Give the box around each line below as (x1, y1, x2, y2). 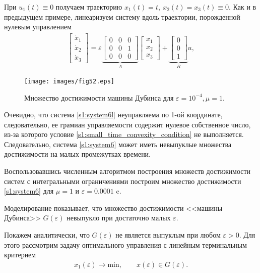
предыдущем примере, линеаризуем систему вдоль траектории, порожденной (4, 11, 240, 22)
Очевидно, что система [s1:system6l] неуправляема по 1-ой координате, (4, 109, 223, 120)
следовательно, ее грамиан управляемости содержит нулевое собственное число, (4, 119, 251, 129)
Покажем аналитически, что (4, 230, 90, 240)
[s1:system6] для (4, 186, 54, 196)
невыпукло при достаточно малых (67, 212, 171, 223)
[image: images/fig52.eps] (24, 77, 114, 85)
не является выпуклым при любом (115, 230, 221, 240)
